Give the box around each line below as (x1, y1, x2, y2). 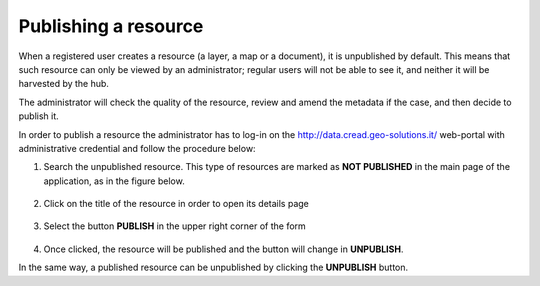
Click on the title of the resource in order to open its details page (43, 198, 310, 210)
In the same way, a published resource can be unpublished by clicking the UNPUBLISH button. (18, 261, 409, 274)
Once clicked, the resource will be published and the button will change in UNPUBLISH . (43, 243, 404, 255)
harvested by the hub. (18, 78, 110, 90)
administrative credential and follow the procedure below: (18, 142, 256, 154)
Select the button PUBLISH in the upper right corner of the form (43, 220, 307, 232)
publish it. (18, 110, 59, 122)
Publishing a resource (18, 15, 204, 37)
